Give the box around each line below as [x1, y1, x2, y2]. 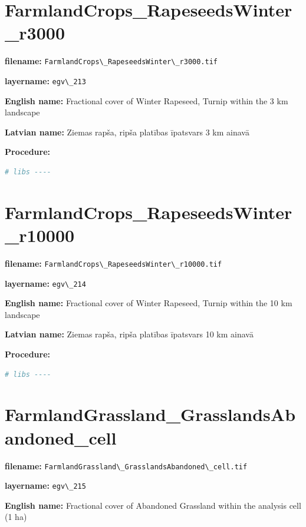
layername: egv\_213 [5, 74, 86, 87]
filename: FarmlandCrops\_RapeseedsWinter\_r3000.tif [5, 55, 218, 67]
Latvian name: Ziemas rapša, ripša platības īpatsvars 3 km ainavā [5, 125, 249, 138]
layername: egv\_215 [5, 479, 86, 492]
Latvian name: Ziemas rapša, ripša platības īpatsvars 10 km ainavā [5, 328, 254, 340]
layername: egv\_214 [5, 277, 86, 289]
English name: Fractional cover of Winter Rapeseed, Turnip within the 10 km [5, 297, 292, 309]
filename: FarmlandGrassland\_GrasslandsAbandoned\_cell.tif [5, 459, 248, 472]
